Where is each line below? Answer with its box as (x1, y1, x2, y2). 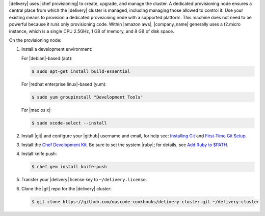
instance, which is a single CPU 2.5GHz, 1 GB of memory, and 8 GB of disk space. (9, 28, 174, 34)
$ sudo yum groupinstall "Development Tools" (31, 94, 143, 100)
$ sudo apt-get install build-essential (31, 68, 130, 74)
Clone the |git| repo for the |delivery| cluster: (21, 185, 112, 191)
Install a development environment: (21, 46, 93, 52)
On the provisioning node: (9, 37, 61, 43)
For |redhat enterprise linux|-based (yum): (21, 81, 107, 87)
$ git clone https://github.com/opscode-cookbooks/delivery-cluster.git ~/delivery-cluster (31, 199, 260, 204)
